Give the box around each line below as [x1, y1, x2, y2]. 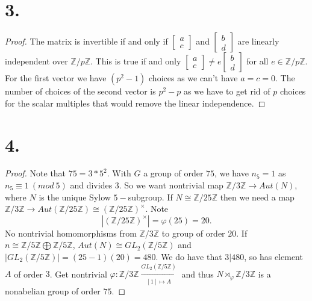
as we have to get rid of [183, 85, 270, 98]
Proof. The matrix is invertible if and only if [5, 35, 168, 48]
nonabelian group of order [5, 284, 101, 297]
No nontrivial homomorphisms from [5, 226, 137, 239]
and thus [181, 267, 214, 280]
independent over [5, 55, 68, 67]
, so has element [244, 250, 303, 262]
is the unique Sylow [39, 190, 111, 203]
